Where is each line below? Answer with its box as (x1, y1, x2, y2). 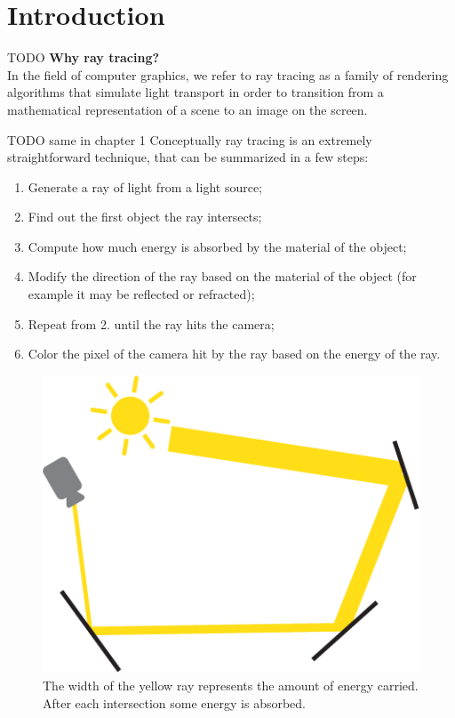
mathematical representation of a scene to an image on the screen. (7, 100, 368, 118)
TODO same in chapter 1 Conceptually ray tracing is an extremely (7, 130, 372, 149)
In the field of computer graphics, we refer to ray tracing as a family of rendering (7, 65, 449, 84)
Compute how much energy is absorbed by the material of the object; (28, 237, 407, 255)
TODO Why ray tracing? (7, 48, 160, 67)
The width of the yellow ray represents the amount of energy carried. (43, 676, 419, 695)
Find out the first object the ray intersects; (28, 207, 262, 226)
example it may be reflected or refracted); (28, 285, 255, 303)
